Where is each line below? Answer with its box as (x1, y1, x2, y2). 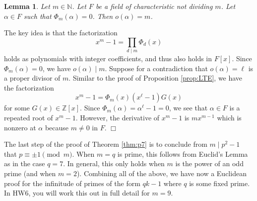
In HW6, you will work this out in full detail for (4, 188, 150, 198)
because (45, 122, 69, 132)
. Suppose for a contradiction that (105, 63, 208, 73)
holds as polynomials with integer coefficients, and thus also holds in (4, 53, 212, 64)
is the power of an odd (175, 158, 244, 169)
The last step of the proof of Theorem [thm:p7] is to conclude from (4, 139, 207, 149)
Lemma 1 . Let (4, 1, 50, 11)
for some (4, 102, 30, 113)
